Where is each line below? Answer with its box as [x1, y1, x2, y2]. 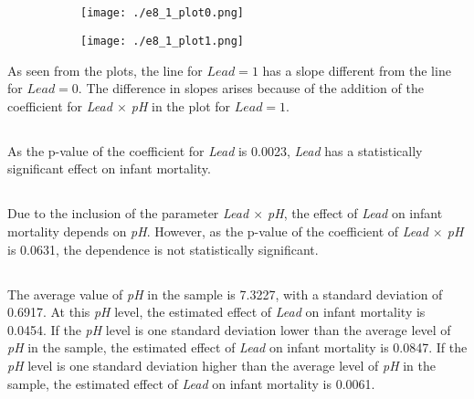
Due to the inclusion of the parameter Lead [7, 204, 249, 223]
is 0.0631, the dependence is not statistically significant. [7, 239, 319, 258]
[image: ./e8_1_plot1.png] [80, 35, 244, 48]
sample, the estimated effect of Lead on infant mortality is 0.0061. [7, 373, 375, 393]
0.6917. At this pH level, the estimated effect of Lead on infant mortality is [7, 302, 426, 321]
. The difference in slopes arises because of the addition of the [78, 79, 424, 98]
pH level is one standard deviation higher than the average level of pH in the [7, 356, 437, 374]
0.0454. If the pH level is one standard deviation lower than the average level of [7, 320, 451, 339]
